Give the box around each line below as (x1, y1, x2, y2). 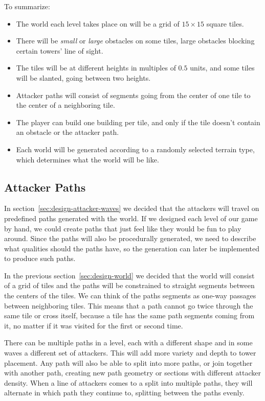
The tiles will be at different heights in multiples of (16, 62, 176, 73)
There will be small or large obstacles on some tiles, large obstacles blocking (16, 35, 255, 46)
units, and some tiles (190, 62, 255, 73)
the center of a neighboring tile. (16, 100, 115, 110)
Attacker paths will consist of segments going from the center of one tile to (16, 89, 251, 100)
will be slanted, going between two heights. (16, 72, 151, 83)
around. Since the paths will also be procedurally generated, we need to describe (4, 233, 256, 244)
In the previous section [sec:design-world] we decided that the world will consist (4, 270, 255, 280)
